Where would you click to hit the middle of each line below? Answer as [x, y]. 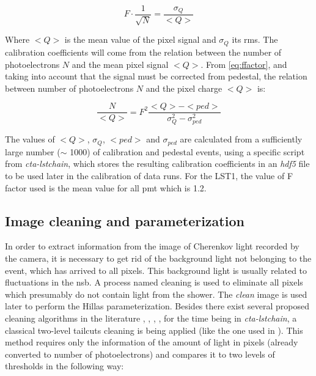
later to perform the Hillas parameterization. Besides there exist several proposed [157, 306]
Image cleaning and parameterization [125, 220]
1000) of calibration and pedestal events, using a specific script [187, 151]
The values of [30, 139]
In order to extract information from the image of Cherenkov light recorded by [152, 246]
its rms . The [255, 39]
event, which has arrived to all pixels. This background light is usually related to [156, 270]
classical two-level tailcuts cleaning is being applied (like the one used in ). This [154, 330]
